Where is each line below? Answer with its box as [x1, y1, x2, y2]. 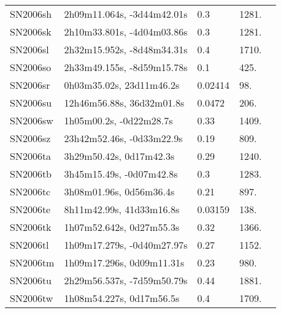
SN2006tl [10, 238, 49, 252]
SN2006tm [10, 255, 55, 270]
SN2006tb [10, 167, 52, 181]
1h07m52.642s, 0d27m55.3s [64, 220, 180, 234]
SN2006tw [10, 291, 53, 305]
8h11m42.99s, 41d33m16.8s [64, 202, 180, 216]
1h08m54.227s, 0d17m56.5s [64, 291, 180, 305]
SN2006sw [10, 113, 53, 127]
